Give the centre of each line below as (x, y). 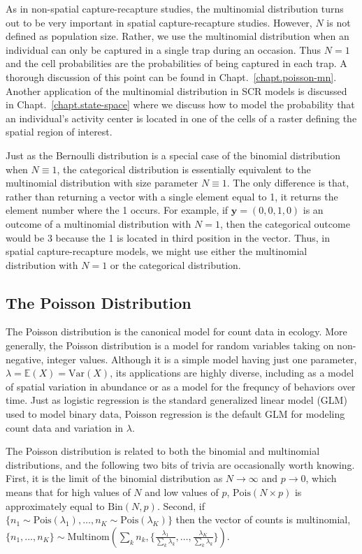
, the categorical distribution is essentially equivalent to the (184, 169)
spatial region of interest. (59, 132)
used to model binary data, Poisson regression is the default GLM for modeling (175, 414)
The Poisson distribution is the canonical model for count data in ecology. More (176, 331)
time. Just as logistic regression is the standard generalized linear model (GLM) (176, 400)
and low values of (182, 492)
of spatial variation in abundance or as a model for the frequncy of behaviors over (181, 386)
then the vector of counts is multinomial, (263, 519)
